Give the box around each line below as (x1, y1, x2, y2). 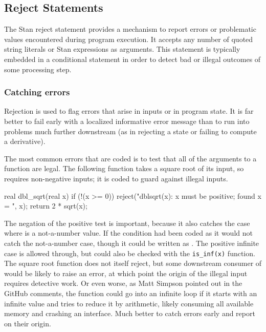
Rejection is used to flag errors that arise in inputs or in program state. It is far (4, 106, 254, 116)
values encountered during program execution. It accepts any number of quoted (4, 33, 253, 44)
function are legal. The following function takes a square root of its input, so (4, 163, 244, 174)
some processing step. (4, 64, 72, 74)
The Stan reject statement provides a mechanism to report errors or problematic (4, 24, 256, 34)
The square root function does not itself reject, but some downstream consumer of (4, 258, 262, 268)
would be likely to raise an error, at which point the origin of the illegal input (4, 267, 248, 278)
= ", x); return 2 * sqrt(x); (4, 200, 87, 211)
